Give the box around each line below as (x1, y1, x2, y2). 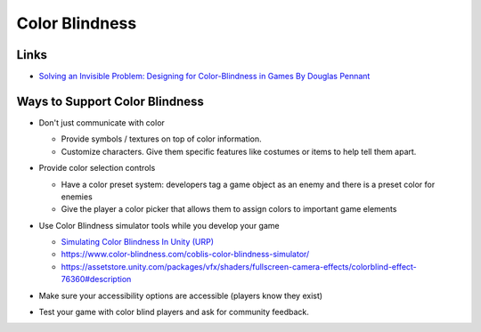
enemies (61, 191, 93, 202)
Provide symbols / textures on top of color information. (61, 134, 262, 144)
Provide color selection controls (38, 163, 156, 174)
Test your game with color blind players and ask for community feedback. (38, 307, 309, 318)
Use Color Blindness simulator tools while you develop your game (38, 220, 280, 231)
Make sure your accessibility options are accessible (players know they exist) (38, 290, 323, 301)
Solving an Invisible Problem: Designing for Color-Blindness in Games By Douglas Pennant (38, 71, 371, 82)
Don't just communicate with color (38, 117, 165, 128)
